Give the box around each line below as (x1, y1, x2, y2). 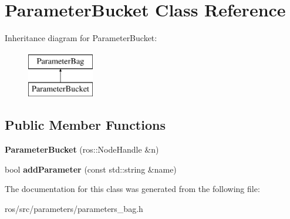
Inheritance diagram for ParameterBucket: (5, 32, 157, 44)
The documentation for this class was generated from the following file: (5, 183, 260, 195)
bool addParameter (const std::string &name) (5, 163, 177, 175)
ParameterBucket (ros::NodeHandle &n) (5, 143, 159, 156)
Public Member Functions (5, 116, 166, 134)
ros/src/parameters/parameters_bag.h (5, 202, 143, 214)
